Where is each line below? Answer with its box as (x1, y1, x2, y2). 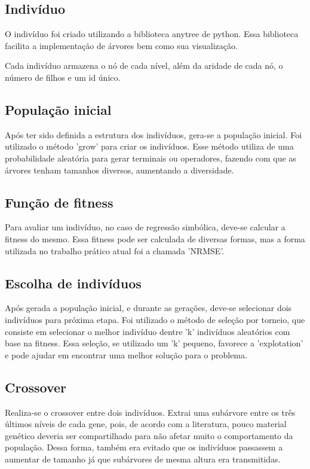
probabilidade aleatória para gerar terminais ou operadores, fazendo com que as (5, 151, 296, 164)
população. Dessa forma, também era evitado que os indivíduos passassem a (5, 441, 283, 453)
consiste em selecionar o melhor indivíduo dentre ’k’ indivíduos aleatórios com (5, 325, 290, 337)
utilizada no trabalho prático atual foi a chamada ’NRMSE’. (5, 244, 225, 257)
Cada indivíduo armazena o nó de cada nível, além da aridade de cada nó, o (5, 59, 283, 72)
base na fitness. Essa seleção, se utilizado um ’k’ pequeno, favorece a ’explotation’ (5, 337, 303, 349)
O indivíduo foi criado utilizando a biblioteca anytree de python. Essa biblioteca (5, 28, 299, 40)
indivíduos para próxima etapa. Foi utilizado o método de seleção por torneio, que (5, 313, 305, 325)
